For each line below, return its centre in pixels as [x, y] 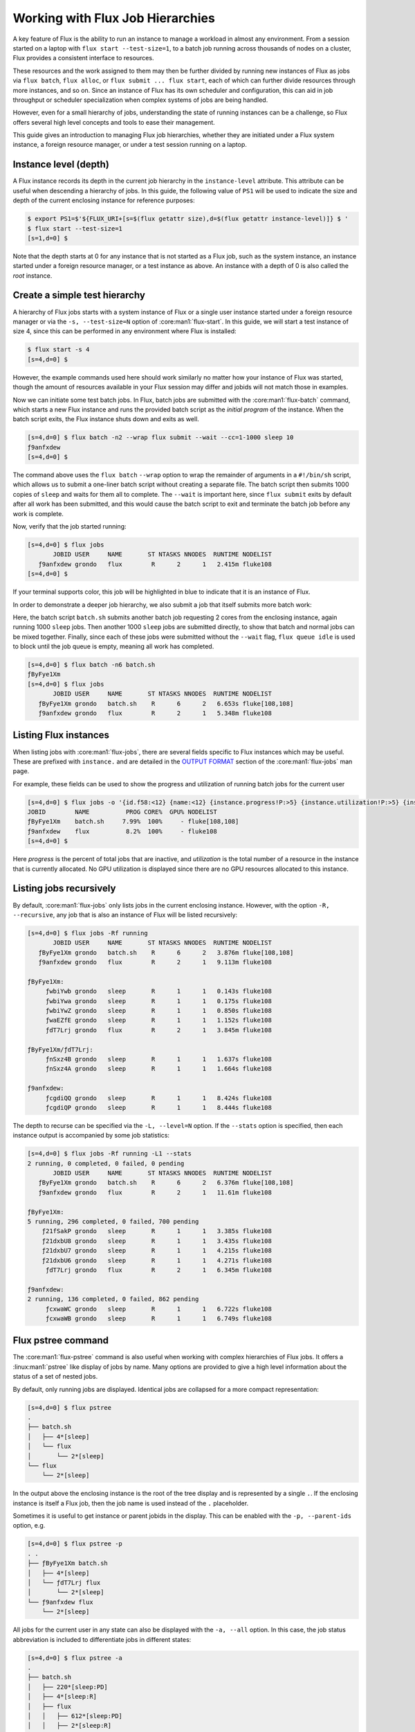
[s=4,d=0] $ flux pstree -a [75, 1658]
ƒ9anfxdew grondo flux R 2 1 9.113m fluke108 [155, 962]
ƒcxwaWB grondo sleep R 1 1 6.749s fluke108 [159, 1318]
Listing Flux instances [61, 735]
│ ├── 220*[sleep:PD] [68, 1687]
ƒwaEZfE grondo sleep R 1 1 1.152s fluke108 [159, 1020]
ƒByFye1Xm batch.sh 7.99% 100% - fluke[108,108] [133, 822]
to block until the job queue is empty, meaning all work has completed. [113, 646]
